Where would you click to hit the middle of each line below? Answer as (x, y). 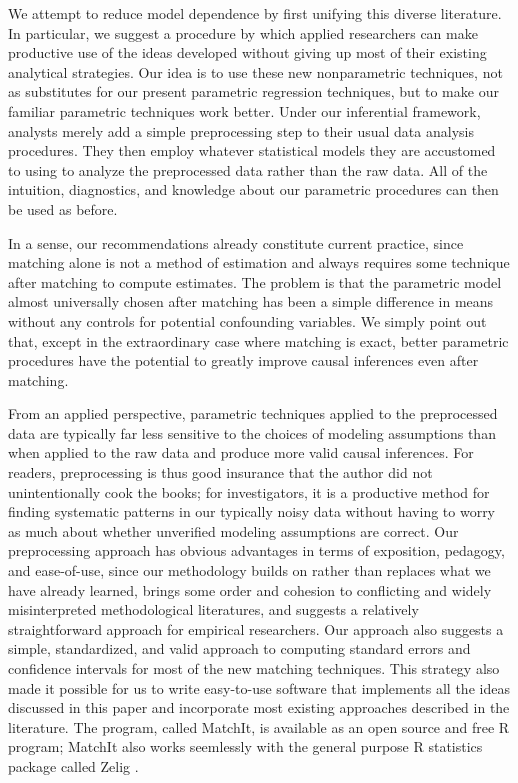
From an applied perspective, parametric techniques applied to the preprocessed (253, 413)
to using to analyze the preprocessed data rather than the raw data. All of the (248, 169)
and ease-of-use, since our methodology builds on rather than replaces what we (249, 570)
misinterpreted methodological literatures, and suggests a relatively (213, 609)
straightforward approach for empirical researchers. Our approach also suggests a (256, 628)
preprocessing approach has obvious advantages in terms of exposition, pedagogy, (256, 550)
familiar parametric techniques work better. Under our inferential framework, (244, 110)
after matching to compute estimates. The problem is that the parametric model (255, 281)
